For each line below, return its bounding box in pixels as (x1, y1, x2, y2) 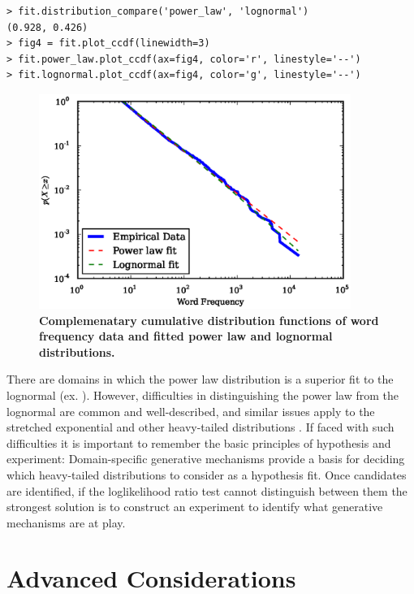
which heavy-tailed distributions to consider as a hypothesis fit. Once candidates (6, 466, 407, 483)
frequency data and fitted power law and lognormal (39, 327, 333, 345)
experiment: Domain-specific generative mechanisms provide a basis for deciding (6, 450, 405, 467)
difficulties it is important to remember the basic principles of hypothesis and (6, 434, 391, 451)
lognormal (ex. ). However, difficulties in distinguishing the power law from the (6, 386, 399, 403)
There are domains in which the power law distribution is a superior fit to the (6, 371, 394, 388)
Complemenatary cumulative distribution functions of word (39, 311, 379, 328)
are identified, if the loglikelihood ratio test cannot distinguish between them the (6, 482, 408, 499)
